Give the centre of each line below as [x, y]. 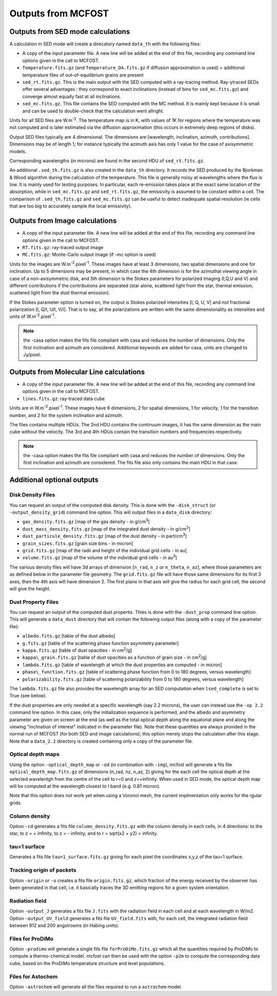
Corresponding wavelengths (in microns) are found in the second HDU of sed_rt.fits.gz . [107, 161]
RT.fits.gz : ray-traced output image [63, 247]
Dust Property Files [34, 602]
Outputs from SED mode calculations [70, 32]
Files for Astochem [34, 976]
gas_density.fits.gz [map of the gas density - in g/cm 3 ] [86, 521]
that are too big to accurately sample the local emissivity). [71, 206]
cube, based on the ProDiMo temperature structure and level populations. [87, 963]
